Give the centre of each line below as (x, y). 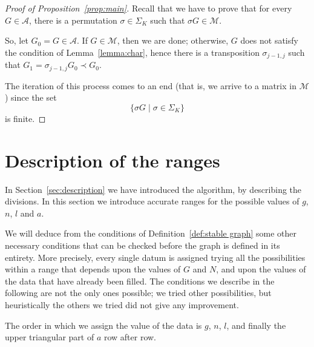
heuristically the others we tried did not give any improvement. (122, 304)
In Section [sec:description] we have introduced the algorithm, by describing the (153, 189)
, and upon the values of (261, 269)
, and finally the (256, 325)
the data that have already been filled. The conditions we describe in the (140, 281)
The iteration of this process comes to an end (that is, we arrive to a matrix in (151, 85)
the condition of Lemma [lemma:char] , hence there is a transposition (132, 52)
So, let (17, 40)
